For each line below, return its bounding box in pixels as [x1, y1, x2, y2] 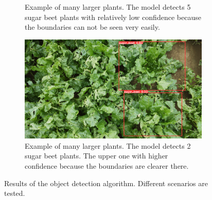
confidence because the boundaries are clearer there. [25, 161, 189, 171]
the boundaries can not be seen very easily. [25, 22, 160, 32]
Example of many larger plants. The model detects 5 [25, 2, 191, 12]
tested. [4, 188, 25, 198]
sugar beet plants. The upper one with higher [25, 150, 168, 161]
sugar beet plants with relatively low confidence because [25, 11, 201, 22]
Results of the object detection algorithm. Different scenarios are [4, 177, 208, 188]
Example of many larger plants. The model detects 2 [25, 140, 191, 151]
